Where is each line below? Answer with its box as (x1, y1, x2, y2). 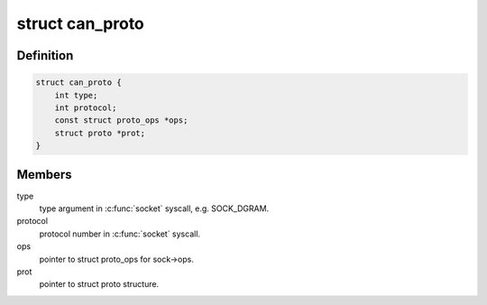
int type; (54, 90, 98, 100)
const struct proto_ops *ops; (54, 116, 188, 125)
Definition (16, 48, 74, 63)
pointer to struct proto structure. (39, 279, 160, 290)
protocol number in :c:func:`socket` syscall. (39, 228, 201, 239)
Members (16, 167, 72, 182)
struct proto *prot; (54, 127, 146, 138)
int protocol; (54, 102, 117, 113)
